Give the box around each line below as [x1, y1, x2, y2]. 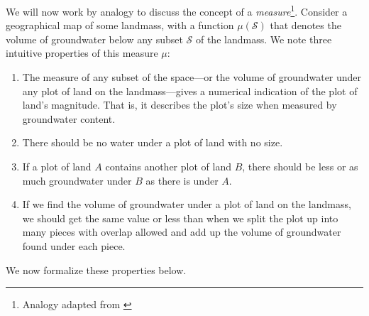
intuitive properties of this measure [6, 45, 158, 60]
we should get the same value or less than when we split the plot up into [22, 210, 338, 225]
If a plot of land [22, 159, 92, 173]
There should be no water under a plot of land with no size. [22, 135, 283, 150]
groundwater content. [22, 111, 116, 126]
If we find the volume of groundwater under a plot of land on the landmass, [22, 197, 351, 212]
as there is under [145, 173, 219, 187]
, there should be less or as [242, 159, 358, 173]
